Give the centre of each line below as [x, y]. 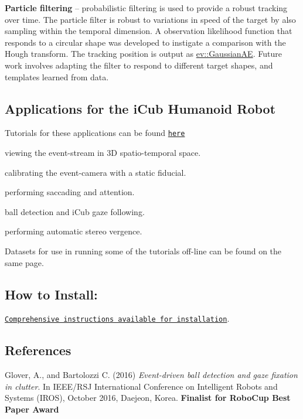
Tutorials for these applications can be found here [95, 133]
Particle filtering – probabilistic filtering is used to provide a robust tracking [146, 8]
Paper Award [32, 409]
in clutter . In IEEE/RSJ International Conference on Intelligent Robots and [141, 386]
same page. [24, 262]
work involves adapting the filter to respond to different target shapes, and [139, 65]
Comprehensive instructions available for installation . [117, 318]
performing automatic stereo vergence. [74, 231]
